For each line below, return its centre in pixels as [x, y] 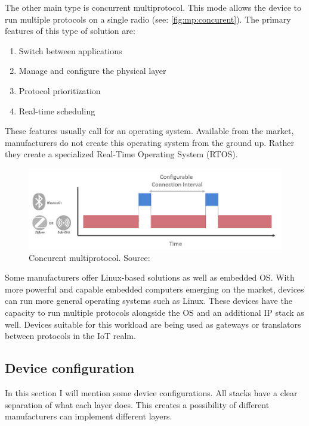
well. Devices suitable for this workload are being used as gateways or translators [153, 324]
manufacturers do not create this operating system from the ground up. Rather [149, 142]
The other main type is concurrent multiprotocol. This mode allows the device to [153, 7]
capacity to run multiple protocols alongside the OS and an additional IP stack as [154, 312]
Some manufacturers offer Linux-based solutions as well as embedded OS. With [150, 277]
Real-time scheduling [57, 111]
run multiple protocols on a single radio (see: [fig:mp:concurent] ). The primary [148, 19]
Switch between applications [70, 50]
